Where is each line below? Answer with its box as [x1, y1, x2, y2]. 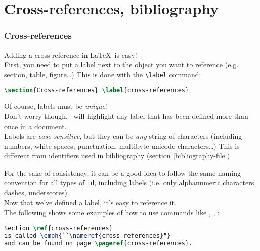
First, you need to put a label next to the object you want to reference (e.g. [4, 59, 239, 70]
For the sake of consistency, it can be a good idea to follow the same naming [4, 167, 241, 178]
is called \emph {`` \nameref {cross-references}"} [4, 232, 171, 239]
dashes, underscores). [4, 187, 69, 198]
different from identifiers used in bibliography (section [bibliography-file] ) [4, 150, 230, 161]
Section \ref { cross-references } [4, 224, 113, 232]
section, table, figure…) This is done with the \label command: [4, 69, 201, 79]
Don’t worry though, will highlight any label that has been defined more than [4, 110, 248, 121]
